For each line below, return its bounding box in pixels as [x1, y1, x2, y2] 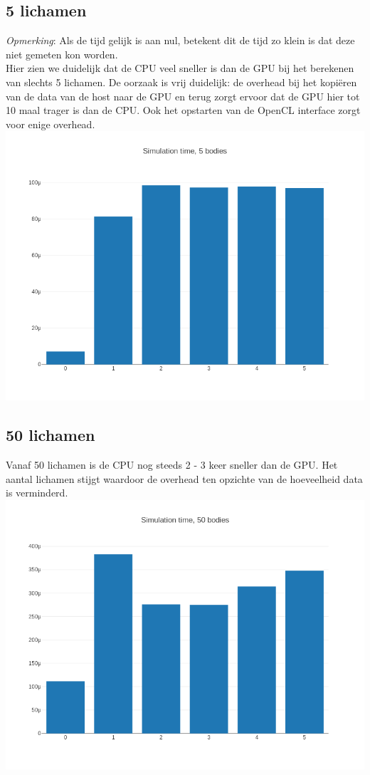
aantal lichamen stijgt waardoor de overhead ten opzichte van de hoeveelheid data [6, 471, 363, 486]
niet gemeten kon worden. [6, 46, 118, 61]
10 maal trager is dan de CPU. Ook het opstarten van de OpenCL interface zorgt [6, 103, 361, 118]
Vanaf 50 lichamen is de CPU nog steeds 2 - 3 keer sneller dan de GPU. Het [6, 457, 338, 472]
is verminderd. [6, 485, 68, 500]
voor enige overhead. [6, 116, 95, 131]
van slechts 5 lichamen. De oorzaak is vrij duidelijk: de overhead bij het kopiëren [6, 74, 357, 89]
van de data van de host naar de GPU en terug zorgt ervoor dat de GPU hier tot [6, 88, 360, 103]
